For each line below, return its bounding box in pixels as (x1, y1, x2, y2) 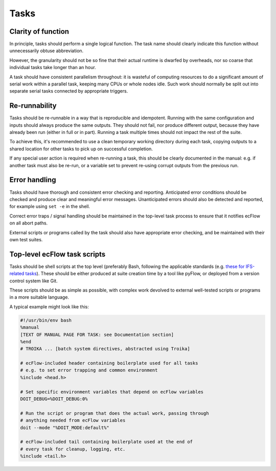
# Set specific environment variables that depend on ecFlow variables (20, 389, 204, 395)
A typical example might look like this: (9, 303, 89, 309)
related (9, 271, 25, 277)
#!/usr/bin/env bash (20, 317, 72, 323)
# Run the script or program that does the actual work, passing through (20, 410, 209, 416)
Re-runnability (9, 101, 57, 110)
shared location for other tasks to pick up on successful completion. (9, 146, 153, 152)
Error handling (9, 175, 56, 184)
